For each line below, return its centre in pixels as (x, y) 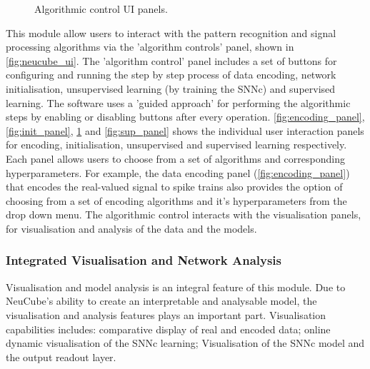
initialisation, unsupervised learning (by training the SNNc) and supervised (171, 88)
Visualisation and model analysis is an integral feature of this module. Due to (176, 287)
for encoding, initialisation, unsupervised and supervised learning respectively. (176, 145)
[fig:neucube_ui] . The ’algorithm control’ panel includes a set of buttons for (171, 60)
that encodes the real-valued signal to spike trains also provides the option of (174, 187)
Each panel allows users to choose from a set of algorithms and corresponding (175, 158)
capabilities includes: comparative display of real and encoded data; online (168, 329)
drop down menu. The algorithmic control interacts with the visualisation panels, (184, 214)
